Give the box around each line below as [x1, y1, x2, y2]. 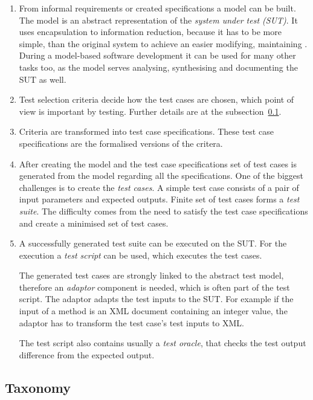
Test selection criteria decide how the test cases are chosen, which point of [19, 93, 294, 106]
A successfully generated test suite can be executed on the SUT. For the [19, 237, 287, 250]
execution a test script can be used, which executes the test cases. [19, 248, 262, 261]
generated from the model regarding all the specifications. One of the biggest [19, 169, 303, 182]
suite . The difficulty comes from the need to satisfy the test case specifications [19, 204, 308, 217]
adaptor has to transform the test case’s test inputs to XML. [19, 316, 245, 329]
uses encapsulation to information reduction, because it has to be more [19, 25, 282, 38]
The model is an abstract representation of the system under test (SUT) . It [19, 13, 298, 26]
